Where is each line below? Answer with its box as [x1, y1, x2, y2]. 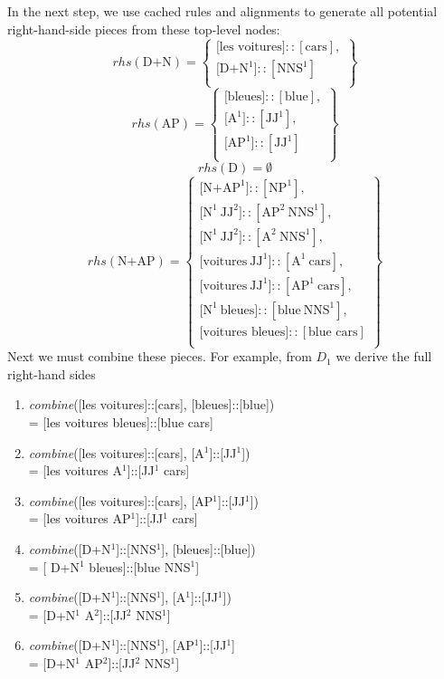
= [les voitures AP [28, 509, 131, 528]
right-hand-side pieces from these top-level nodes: [7, 19, 280, 38]
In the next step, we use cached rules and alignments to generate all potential [7, 2, 438, 20]
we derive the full [335, 347, 432, 366]
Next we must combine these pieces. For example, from [7, 347, 312, 366]
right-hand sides [7, 364, 96, 383]
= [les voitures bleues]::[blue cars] [28, 412, 213, 431]
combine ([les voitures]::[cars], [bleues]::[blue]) [28, 395, 275, 414]
